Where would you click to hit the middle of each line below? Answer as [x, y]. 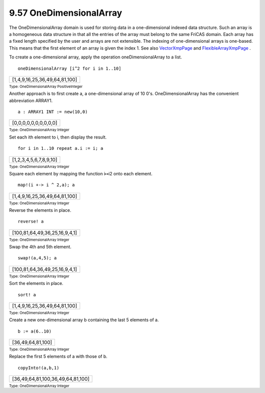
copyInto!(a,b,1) [39, 368]
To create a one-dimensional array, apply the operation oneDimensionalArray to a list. [95, 57]
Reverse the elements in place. [40, 210]
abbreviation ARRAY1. [31, 100]
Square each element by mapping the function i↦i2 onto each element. [81, 173]
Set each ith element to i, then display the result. [58, 137]
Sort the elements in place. [36, 283]
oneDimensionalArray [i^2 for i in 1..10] [70, 68]
